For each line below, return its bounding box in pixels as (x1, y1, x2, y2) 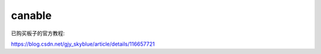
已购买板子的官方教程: (11, 30, 65, 37)
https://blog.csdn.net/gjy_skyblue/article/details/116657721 (11, 40, 155, 47)
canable (11, 9, 52, 22)
